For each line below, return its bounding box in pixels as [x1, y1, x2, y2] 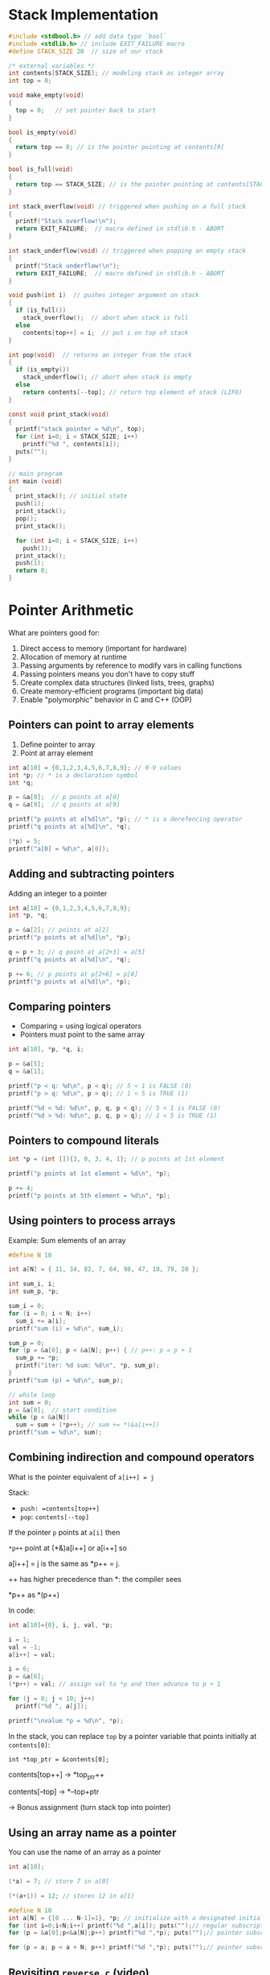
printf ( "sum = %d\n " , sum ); [8, 1428, 103, 1437]
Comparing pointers [8, 1000, 112, 1013]
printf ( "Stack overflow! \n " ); [15, 217, 117, 226]
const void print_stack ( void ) [8, 410, 110, 418]
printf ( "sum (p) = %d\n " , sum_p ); [8, 1376, 125, 1385]
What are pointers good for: [8, 628, 100, 637]
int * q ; [8, 779, 35, 787]
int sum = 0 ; [8, 1398, 52, 1406]
